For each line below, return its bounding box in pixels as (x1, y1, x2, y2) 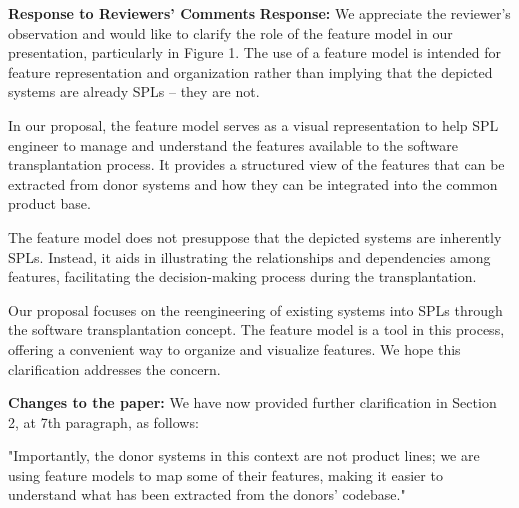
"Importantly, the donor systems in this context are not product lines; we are (8, 445, 480, 466)
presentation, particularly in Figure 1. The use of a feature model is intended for (8, 42, 502, 63)
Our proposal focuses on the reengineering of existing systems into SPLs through (8, 299, 503, 320)
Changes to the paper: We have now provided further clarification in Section (8, 392, 497, 413)
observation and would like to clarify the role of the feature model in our (8, 22, 453, 43)
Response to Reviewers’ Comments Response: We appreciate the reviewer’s (8, 3, 511, 23)
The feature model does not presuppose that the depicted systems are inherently (8, 226, 502, 247)
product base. (8, 193, 91, 214)
